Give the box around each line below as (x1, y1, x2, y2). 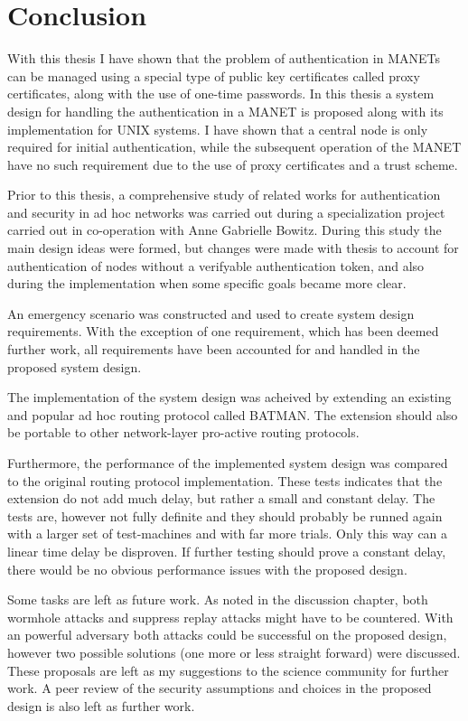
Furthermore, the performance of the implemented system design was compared (7, 454, 448, 472)
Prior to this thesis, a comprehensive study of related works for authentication (7, 185, 441, 204)
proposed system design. (7, 357, 142, 376)
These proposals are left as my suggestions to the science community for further (7, 660, 449, 679)
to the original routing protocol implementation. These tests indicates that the (7, 471, 443, 490)
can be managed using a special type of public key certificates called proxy (7, 66, 420, 85)
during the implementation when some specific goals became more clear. (7, 274, 407, 293)
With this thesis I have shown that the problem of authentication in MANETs (7, 49, 440, 68)
